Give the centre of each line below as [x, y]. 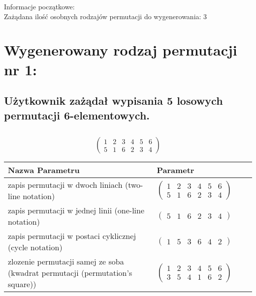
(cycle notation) [35, 247]
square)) [22, 284]
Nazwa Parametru [44, 170]
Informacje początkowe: [39, 6]
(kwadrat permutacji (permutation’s [70, 273]
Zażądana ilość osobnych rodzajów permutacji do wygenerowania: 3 [106, 16]
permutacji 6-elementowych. [77, 115]
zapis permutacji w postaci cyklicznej [72, 236]
